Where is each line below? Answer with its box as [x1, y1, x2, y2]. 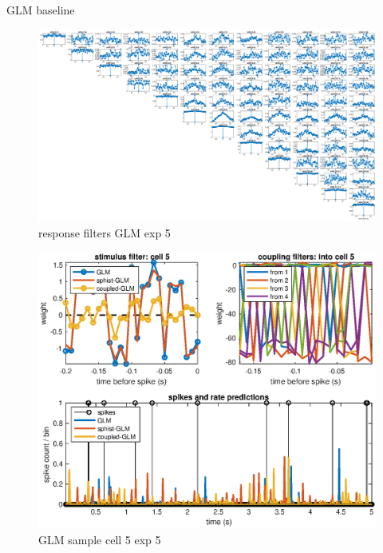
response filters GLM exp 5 [38, 224, 171, 241]
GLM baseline [6, 2, 75, 18]
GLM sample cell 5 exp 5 [38, 531, 161, 547]
